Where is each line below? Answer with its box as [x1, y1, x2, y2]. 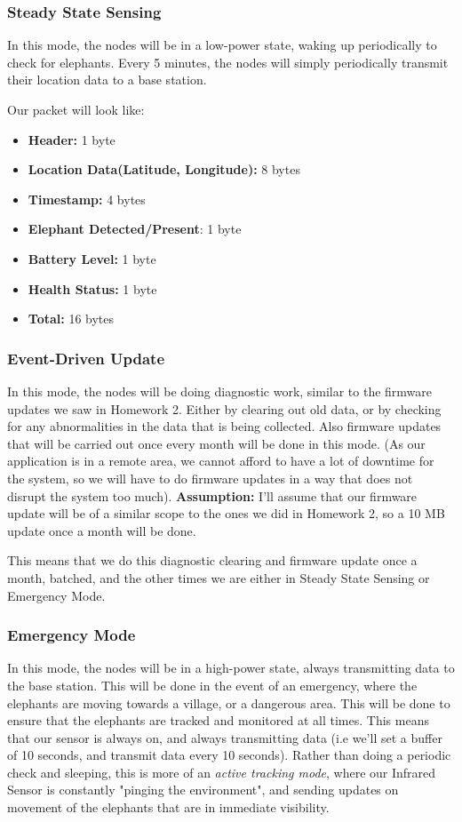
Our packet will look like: [7, 100, 145, 118]
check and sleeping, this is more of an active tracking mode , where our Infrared [7, 762, 436, 781]
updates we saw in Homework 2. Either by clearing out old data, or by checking [7, 399, 442, 418]
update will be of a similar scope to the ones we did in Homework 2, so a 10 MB [7, 504, 445, 523]
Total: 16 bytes [28, 309, 115, 328]
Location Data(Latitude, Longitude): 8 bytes [28, 160, 300, 179]
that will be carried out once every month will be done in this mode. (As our [7, 434, 426, 452]
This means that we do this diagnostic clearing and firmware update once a [7, 551, 418, 570]
